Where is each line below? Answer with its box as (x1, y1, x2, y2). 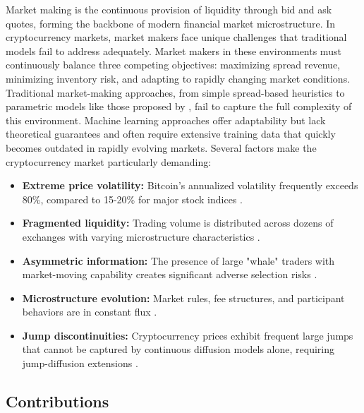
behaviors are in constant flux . (22, 304, 157, 319)
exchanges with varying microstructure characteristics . (22, 229, 260, 244)
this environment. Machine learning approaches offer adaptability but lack (6, 112, 326, 127)
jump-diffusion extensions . (22, 356, 138, 371)
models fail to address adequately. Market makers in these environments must (6, 43, 341, 58)
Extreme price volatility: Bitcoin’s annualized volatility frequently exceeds (22, 178, 358, 193)
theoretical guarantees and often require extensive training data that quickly (6, 126, 336, 141)
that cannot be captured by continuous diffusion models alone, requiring (22, 342, 334, 357)
